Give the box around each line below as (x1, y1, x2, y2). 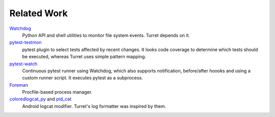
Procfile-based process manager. (22, 89, 93, 95)
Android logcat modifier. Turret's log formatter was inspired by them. (22, 103, 167, 109)
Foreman (9, 82, 28, 88)
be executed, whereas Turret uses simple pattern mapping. (22, 54, 146, 60)
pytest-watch (9, 61, 38, 67)
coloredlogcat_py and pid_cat (9, 96, 72, 102)
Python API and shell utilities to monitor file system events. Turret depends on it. (22, 32, 190, 38)
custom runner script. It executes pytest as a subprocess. (22, 75, 143, 81)
